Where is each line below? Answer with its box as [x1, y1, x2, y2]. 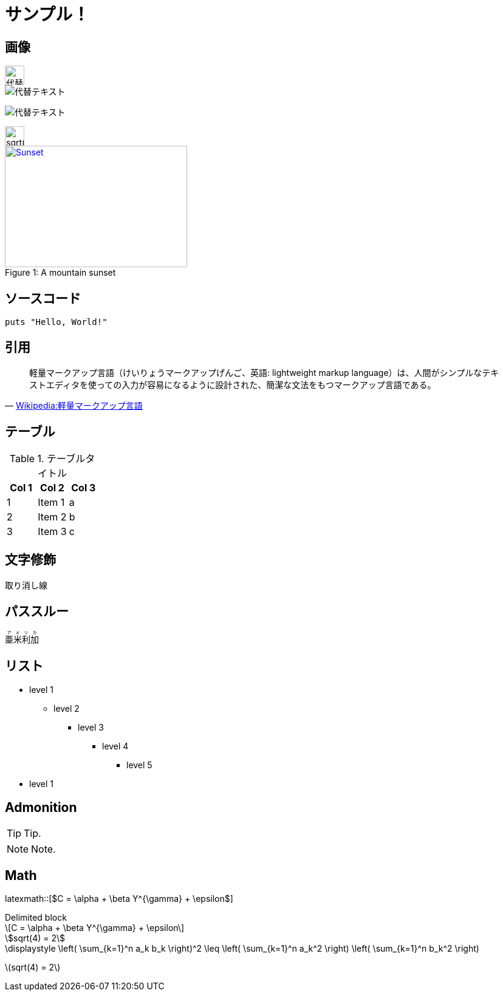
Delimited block [5, 912, 67, 923]
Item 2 [38, 510, 67, 523]
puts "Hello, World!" [5, 317, 108, 327]
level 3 [78, 722, 104, 733]
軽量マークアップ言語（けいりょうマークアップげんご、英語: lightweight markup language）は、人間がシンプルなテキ [29, 367, 499, 378]
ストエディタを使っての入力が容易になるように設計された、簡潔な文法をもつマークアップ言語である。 [29, 379, 436, 390]
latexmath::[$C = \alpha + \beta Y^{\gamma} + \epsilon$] [5, 893, 233, 904]
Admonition [5, 799, 77, 815]
